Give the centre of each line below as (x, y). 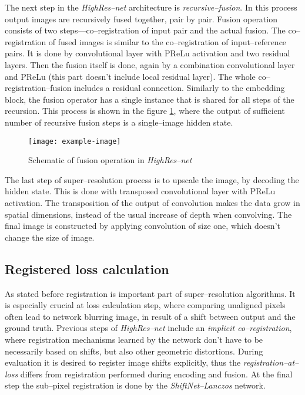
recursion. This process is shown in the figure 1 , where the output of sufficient (145, 111)
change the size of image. (50, 237)
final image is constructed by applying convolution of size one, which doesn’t (143, 226)
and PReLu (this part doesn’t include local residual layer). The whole (130, 76)
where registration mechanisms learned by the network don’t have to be (134, 339)
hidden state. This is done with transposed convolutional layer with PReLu (140, 191)
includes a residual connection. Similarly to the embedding (180, 88)
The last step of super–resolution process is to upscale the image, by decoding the (152, 179)
